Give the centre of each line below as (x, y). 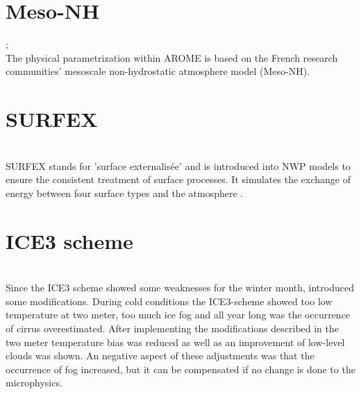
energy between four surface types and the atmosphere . (125, 192)
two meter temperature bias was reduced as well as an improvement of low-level (175, 342)
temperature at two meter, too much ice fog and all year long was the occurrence (178, 315)
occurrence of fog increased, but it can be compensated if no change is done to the (180, 369)
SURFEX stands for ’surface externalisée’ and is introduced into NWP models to (178, 165)
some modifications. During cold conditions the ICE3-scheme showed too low (169, 301)
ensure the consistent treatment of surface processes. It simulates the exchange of (178, 179)
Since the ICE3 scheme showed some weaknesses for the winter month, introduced (180, 288)
